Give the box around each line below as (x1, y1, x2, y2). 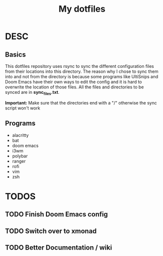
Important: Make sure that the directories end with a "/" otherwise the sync (5, 100, 157, 106)
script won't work (5, 105, 41, 111)
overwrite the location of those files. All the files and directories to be (5, 84, 144, 90)
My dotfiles (58, 3, 106, 15)
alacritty (12, 132, 29, 138)
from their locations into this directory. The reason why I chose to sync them (5, 68, 159, 74)
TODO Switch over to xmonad (5, 227, 97, 235)
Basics (5, 50, 26, 59)
